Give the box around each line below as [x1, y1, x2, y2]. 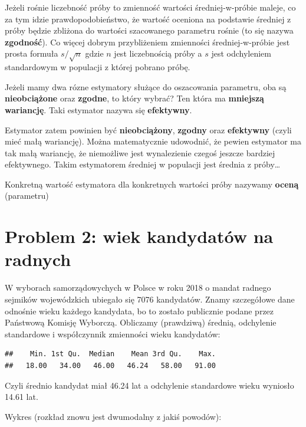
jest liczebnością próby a [114, 47, 202, 60]
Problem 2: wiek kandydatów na [5, 224, 274, 248]
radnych [5, 247, 71, 271]
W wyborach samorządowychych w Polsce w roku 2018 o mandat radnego [5, 281, 271, 294]
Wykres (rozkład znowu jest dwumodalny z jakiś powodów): [5, 410, 222, 422]
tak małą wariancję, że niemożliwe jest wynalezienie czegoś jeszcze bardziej [5, 146, 275, 159]
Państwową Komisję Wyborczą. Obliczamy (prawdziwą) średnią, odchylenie [5, 316, 277, 329]
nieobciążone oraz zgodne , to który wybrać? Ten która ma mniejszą [5, 92, 264, 104]
